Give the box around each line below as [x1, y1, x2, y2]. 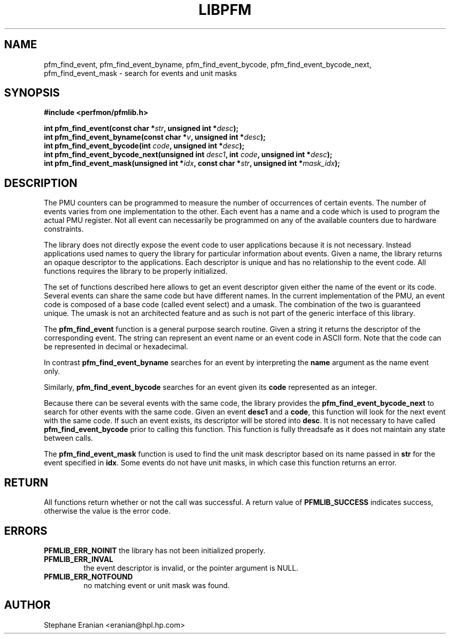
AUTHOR [4, 598, 51, 612]
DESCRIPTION [4, 176, 78, 190]
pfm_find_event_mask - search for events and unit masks [44, 68, 237, 78]
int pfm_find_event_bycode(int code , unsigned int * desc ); [44, 141, 245, 151]
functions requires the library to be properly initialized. [44, 267, 228, 276]
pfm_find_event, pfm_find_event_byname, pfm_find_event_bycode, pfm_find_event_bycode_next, [44, 60, 371, 69]
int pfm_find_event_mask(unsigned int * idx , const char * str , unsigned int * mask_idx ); [44, 159, 340, 168]
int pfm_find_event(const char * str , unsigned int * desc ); [44, 124, 239, 133]
